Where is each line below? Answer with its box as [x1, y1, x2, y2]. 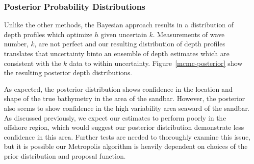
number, [4, 39, 29, 49]
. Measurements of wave [152, 29, 225, 39]
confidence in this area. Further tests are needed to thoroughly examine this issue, [4, 131, 251, 142]
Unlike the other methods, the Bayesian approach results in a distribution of [4, 20, 234, 30]
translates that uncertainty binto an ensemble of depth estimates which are [4, 48, 229, 58]
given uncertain [101, 29, 147, 39]
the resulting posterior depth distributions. [4, 67, 132, 78]
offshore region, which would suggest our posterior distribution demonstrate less [4, 122, 244, 132]
